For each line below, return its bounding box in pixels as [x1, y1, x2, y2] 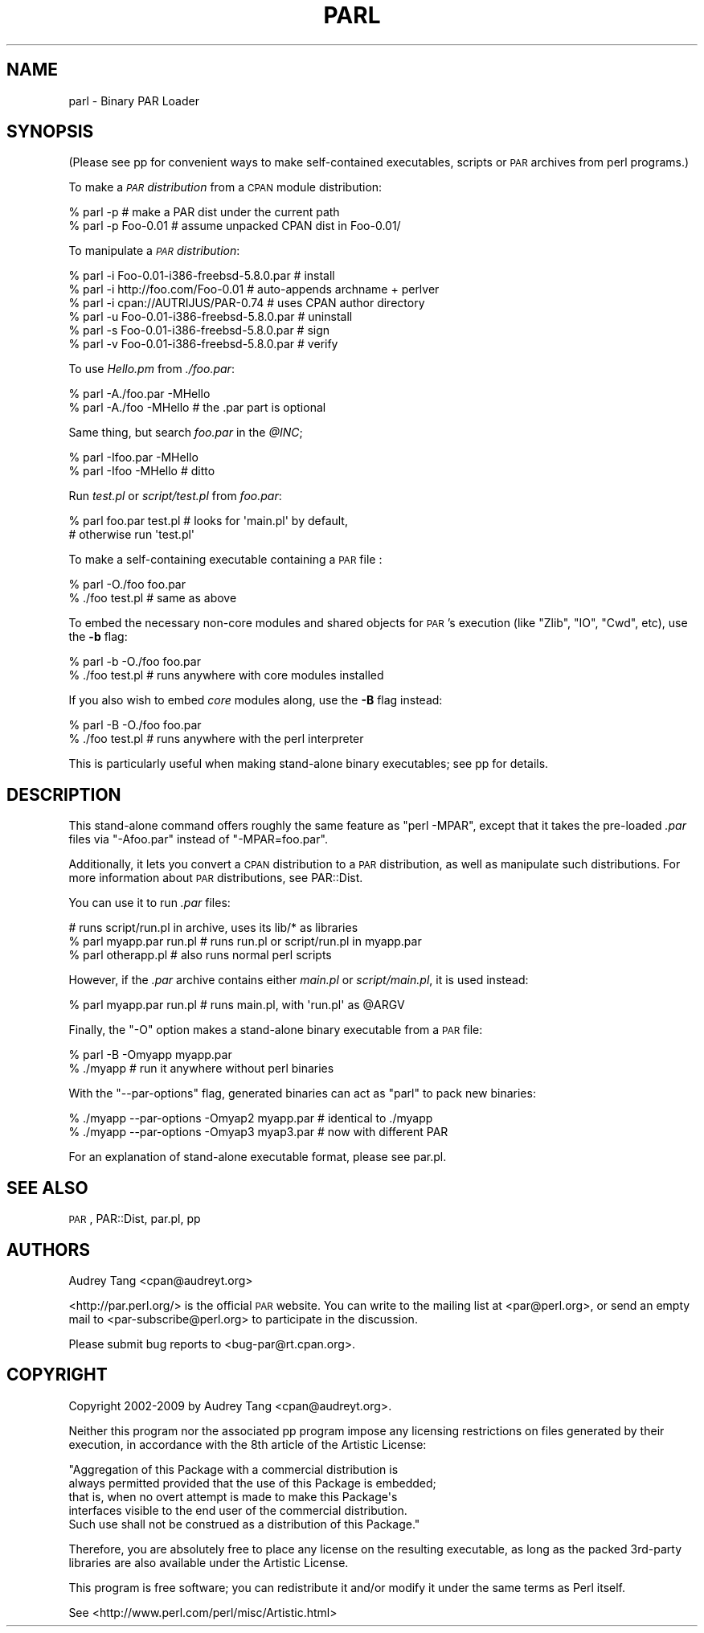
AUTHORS [6, 1239, 91, 1260]
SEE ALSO [6, 1177, 88, 1198]
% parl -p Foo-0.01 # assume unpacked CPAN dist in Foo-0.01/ [68, 219, 401, 233]
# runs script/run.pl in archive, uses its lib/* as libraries [68, 921, 358, 935]
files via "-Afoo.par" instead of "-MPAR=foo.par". [68, 832, 328, 847]
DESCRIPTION [6, 784, 121, 805]
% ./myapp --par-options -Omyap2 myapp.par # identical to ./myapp [68, 1111, 433, 1126]
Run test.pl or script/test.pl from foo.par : [68, 489, 282, 503]
